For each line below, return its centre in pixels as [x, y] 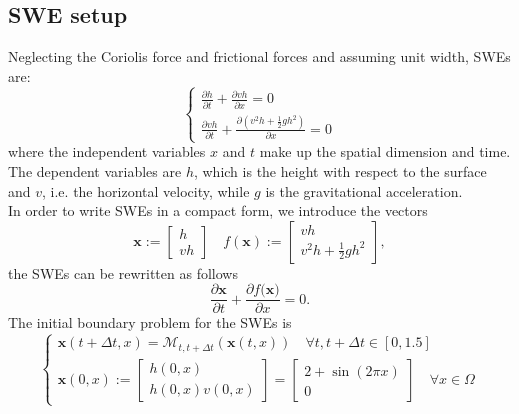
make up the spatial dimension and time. [385, 151]
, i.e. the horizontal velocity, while [146, 190]
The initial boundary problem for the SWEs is [150, 322]
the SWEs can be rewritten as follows [123, 272]
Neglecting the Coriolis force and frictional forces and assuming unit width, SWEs [259, 56]
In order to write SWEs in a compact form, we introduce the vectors [218, 210]
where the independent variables [107, 151]
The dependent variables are [95, 171]
